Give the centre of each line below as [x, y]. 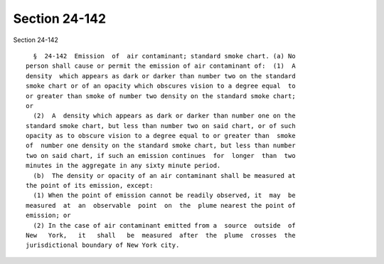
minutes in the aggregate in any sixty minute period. [123, 166]
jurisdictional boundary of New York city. [103, 245]
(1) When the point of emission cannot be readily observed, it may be [164, 195]
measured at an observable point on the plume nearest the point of [161, 205]
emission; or [48, 216]
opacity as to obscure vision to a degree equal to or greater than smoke [161, 136]
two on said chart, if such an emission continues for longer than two [161, 155]
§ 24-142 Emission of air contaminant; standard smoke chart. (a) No [164, 56]
